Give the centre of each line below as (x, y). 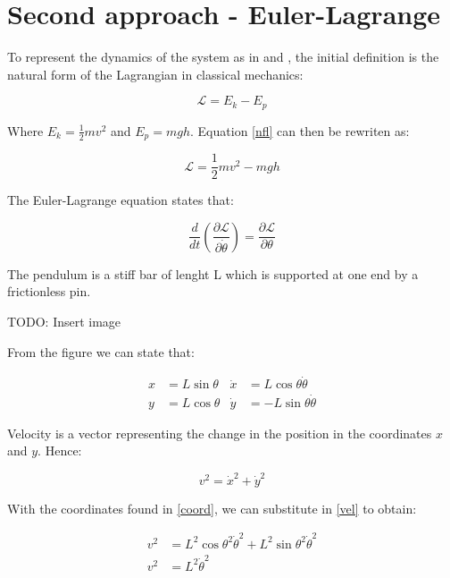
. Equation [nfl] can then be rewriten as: (300, 130)
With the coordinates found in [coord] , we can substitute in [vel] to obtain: (212, 508)
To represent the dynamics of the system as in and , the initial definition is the (223, 57)
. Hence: (60, 450)
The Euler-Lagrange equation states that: (121, 200)
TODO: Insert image (64, 322)
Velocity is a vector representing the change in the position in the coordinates (220, 433)
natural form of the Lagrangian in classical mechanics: (155, 74)
